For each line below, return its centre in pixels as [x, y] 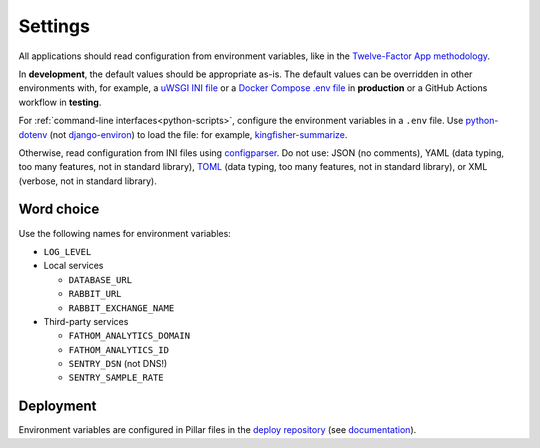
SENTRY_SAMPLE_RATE [116, 378]
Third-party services [86, 321]
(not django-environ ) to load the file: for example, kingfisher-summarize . [198, 134]
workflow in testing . [60, 102]
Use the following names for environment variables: [125, 233]
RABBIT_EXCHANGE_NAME [121, 308]
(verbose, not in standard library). [87, 181]
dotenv [33, 134]
